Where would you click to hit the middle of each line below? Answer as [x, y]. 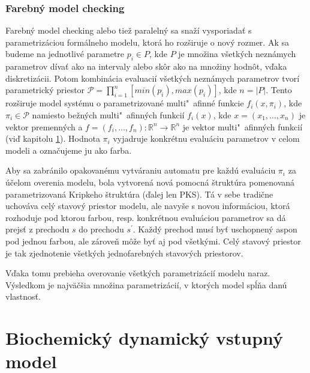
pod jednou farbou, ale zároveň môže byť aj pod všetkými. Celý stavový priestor [153, 241]
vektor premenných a [44, 126]
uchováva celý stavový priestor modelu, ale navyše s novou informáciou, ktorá [148, 206]
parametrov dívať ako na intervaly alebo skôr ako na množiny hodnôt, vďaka [146, 66]
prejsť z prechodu [37, 229]
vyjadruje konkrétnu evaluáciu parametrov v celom [206, 138]
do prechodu [101, 229]
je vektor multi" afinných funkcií [243, 126]
